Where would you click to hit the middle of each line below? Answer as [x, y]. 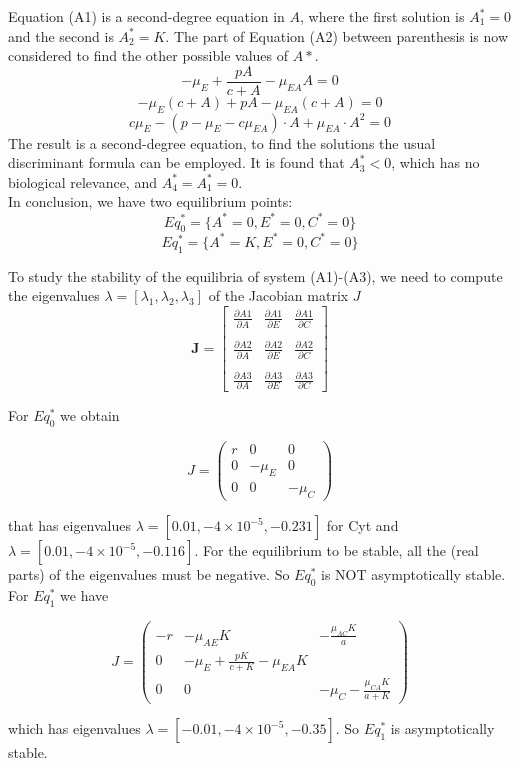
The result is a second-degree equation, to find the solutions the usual [222, 142]
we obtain [90, 415]
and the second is [61, 35]
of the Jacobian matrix [278, 295]
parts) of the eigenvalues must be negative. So [149, 574]
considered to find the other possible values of [148, 55]
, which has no [435, 162]
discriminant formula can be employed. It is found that [176, 162]
